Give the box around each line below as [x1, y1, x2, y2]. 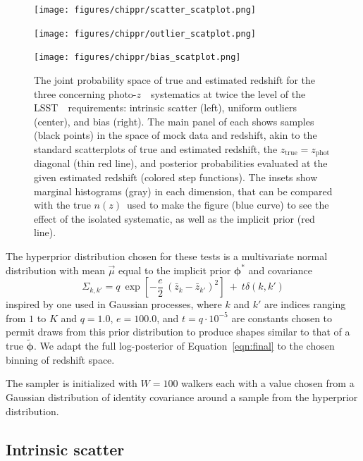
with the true [34, 197, 91, 212]
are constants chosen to [231, 310, 333, 325]
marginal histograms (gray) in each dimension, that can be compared [34, 183, 333, 198]
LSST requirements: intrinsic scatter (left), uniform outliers [34, 100, 297, 115]
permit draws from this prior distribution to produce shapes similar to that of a [6, 324, 350, 339]
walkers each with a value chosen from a [181, 376, 355, 391]
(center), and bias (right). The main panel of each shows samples [34, 113, 314, 128]
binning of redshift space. [6, 352, 115, 367]
